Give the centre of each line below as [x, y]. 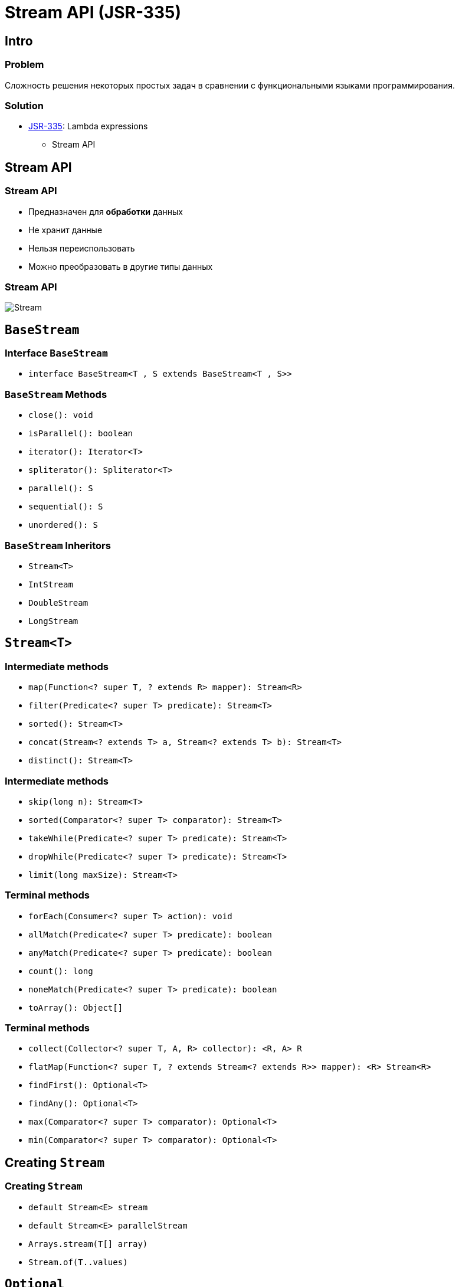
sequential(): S [66, 507]
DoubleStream [58, 602]
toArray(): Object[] [76, 1007]
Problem [24, 65]
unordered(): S [63, 525]
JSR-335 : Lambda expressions [88, 126]
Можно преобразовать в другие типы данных [121, 266]
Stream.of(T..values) [78, 1262]
